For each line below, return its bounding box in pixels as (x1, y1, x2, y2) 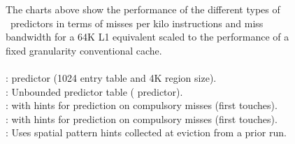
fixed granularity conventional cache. (6, 43, 162, 57)
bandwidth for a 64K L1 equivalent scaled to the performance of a (6, 29, 289, 44)
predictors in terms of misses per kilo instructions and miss (10, 15, 264, 30)
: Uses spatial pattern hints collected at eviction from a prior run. (6, 125, 287, 140)
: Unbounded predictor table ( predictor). (6, 84, 183, 99)
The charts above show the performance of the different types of (6, 2, 280, 16)
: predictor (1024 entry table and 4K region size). (6, 70, 217, 85)
